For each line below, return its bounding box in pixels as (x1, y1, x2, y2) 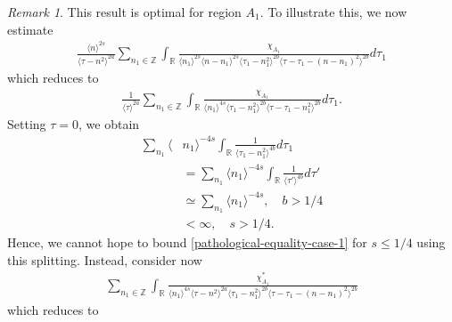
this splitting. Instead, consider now (7, 250, 202, 269)
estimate (7, 20, 53, 38)
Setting (7, 114, 46, 133)
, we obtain (78, 114, 140, 133)
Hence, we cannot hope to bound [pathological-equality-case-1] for (7, 233, 367, 252)
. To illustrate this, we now (259, 3, 407, 20)
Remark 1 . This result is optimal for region (7, 3, 242, 20)
